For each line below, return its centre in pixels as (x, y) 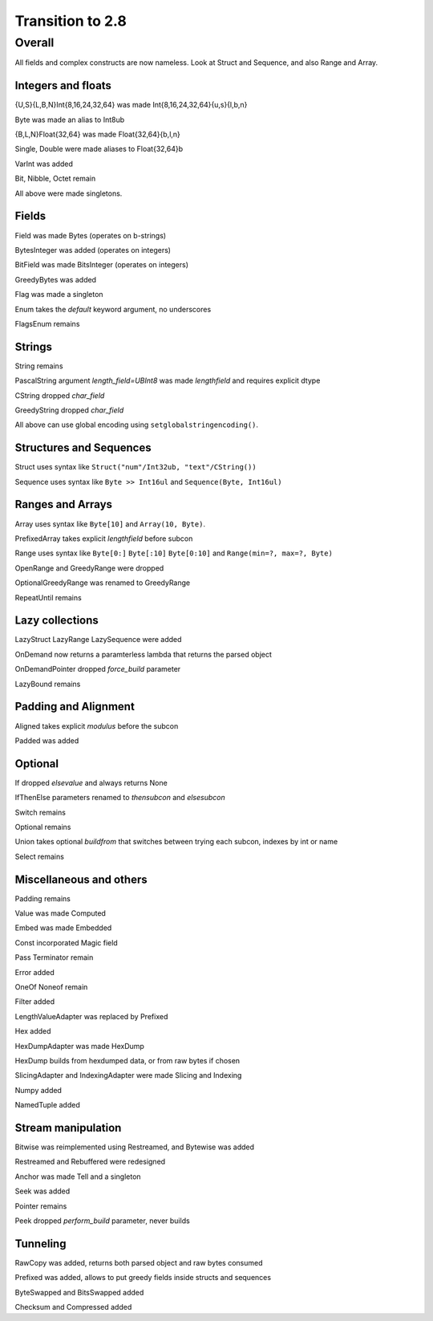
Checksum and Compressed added (73, 1307)
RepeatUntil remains (48, 597)
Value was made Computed (60, 913)
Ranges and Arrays (63, 504)
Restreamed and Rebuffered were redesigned (90, 1162)
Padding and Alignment (75, 707)
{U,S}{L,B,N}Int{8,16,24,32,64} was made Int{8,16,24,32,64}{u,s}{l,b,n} (131, 105)
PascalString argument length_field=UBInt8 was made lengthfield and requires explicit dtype (168, 380)
